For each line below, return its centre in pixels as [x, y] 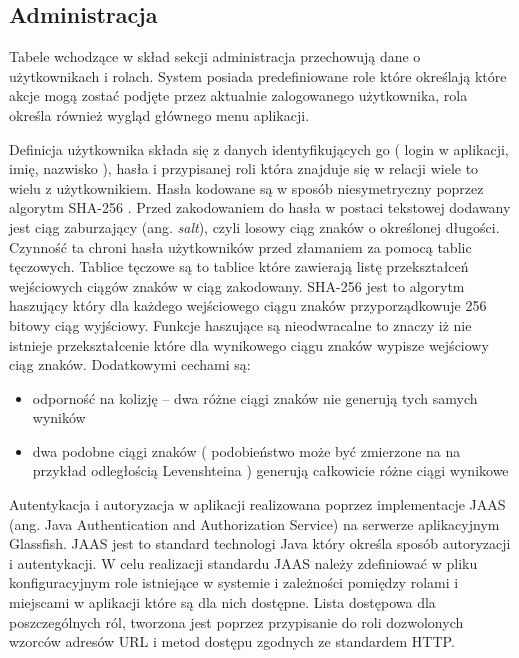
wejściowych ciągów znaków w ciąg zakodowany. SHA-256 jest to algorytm [237, 285]
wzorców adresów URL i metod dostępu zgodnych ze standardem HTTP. [232, 641]
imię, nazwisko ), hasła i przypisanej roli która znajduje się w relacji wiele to [244, 168]
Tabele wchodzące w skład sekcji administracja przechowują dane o [215, 56]
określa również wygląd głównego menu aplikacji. [159, 114]
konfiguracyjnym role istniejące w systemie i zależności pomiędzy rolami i [234, 582]
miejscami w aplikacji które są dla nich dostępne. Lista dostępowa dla [222, 602]
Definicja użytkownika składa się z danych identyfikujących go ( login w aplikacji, [259, 148]
